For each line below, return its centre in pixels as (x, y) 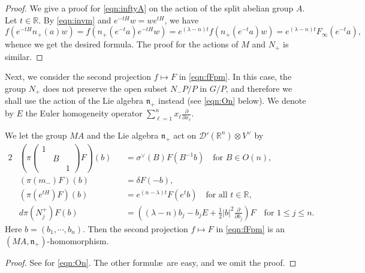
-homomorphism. (78, 240)
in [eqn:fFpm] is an (251, 228)
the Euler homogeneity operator (84, 113)
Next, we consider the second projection (78, 76)
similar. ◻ (24, 56)
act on (185, 135)
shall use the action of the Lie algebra (74, 100)
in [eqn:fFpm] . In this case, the (235, 76)
